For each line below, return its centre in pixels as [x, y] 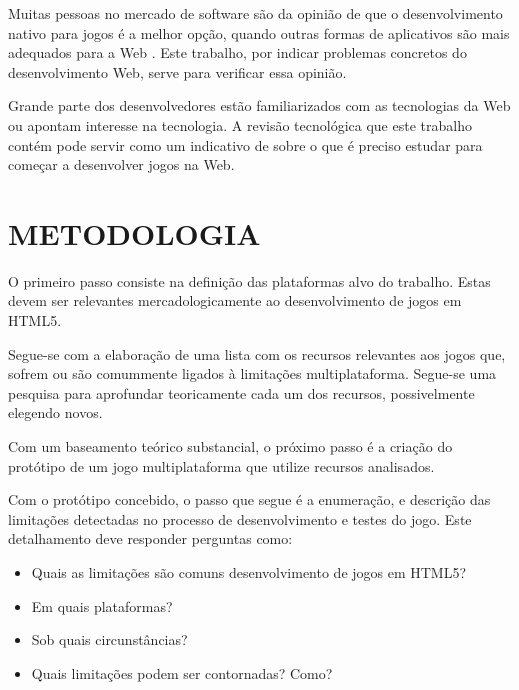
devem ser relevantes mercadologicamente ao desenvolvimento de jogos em [235, 300]
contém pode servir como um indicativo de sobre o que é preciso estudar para [245, 144]
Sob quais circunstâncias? [109, 639]
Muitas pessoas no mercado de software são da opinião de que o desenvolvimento [255, 13]
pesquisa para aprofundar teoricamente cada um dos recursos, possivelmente [241, 392]
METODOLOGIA [134, 232]
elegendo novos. [55, 412]
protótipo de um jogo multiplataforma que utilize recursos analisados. [221, 465]
